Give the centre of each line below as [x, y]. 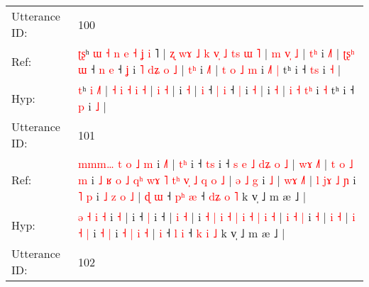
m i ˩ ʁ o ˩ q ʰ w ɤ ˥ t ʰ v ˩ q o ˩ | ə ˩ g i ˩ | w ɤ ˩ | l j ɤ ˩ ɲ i [217, 180]
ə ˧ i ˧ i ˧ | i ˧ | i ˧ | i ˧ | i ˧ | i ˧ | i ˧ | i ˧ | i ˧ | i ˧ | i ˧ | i [216, 216]
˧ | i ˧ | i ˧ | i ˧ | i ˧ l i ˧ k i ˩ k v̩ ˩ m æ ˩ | [181, 233]
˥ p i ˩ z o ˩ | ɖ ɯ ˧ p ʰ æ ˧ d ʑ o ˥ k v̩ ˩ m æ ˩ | [192, 196]
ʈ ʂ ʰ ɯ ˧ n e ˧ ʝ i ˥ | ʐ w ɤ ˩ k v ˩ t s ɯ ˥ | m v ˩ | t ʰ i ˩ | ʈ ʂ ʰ [216, 53]
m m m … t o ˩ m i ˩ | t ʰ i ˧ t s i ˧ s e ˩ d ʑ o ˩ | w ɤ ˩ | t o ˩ [215, 163]
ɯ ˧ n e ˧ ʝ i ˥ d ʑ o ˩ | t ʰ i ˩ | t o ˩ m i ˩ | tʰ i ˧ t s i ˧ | [209, 69]
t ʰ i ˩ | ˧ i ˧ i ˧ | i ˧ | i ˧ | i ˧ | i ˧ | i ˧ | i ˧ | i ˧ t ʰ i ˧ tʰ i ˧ [216, 90]
